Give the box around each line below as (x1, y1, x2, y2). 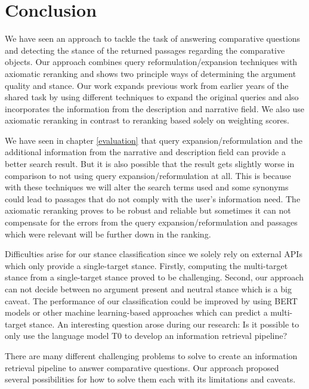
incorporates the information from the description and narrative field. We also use (5, 102, 304, 115)
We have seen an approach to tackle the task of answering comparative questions (5, 32, 301, 45)
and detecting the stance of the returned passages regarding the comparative (5, 44, 285, 56)
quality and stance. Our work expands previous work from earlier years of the (5, 79, 289, 91)
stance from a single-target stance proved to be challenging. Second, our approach (5, 271, 304, 283)
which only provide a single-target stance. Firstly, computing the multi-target (5, 259, 288, 271)
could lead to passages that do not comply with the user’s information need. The (5, 192, 301, 205)
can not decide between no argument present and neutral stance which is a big (5, 283, 292, 295)
